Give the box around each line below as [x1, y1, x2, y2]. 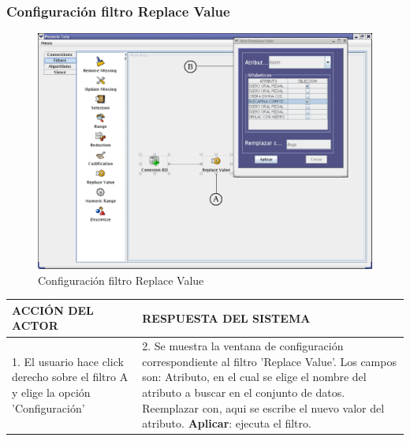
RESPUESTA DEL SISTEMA [142, 309, 311, 326]
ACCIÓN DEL [12, 301, 94, 318]
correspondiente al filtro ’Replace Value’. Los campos [142, 353, 397, 369]
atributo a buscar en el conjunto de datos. [142, 384, 345, 401]
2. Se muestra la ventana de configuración [142, 338, 344, 354]
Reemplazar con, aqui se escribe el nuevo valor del [142, 399, 385, 416]
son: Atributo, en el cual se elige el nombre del [142, 368, 367, 385]
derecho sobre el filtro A [12, 368, 129, 385]
